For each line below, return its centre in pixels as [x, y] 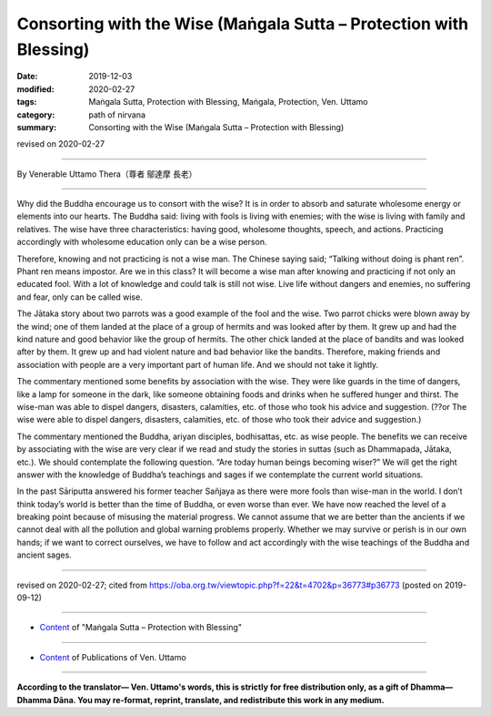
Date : [27, 77]
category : [36, 115]
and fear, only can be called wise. [80, 297]
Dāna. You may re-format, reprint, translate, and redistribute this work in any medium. [219, 700]
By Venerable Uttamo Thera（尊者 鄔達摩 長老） [107, 174]
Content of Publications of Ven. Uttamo [113, 657]
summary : [37, 127]
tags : [27, 102]
